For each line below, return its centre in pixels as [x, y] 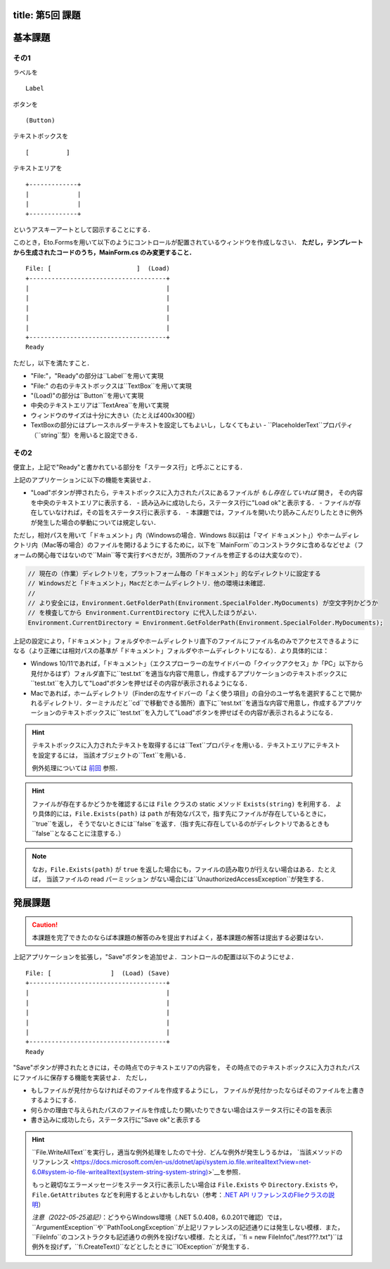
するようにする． [56, 1100]
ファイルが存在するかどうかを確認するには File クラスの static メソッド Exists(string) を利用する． [183, 804]
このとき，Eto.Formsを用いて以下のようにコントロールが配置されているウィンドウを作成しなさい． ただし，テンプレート [188, 242]
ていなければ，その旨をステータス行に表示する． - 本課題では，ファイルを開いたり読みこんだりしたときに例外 [203, 512]
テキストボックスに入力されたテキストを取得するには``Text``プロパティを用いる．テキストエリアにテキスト [186, 746]
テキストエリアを [38, 168]
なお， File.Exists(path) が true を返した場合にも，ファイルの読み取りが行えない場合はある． [175, 869]
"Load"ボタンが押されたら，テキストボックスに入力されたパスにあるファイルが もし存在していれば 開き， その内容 [197, 493]
